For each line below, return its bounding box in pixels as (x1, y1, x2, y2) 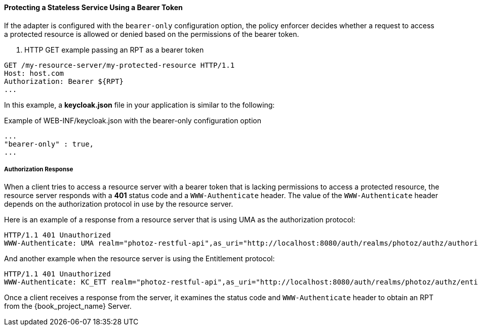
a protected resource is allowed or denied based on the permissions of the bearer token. (4, 29, 299, 38)
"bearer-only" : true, (4, 139, 94, 148)
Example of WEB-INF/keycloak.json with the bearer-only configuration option (4, 116, 261, 125)
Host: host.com (4, 69, 64, 77)
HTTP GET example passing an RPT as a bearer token (24, 45, 204, 54)
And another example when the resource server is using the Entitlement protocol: (4, 254, 275, 263)
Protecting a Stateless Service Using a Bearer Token (4, 3, 183, 12)
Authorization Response (4, 166, 73, 173)
